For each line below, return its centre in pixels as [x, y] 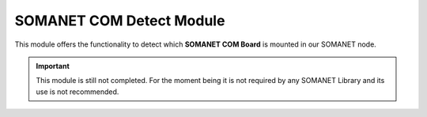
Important [53, 66]
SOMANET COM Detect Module [120, 21]
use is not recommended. [77, 92]
